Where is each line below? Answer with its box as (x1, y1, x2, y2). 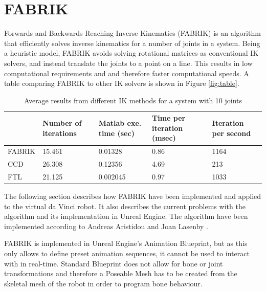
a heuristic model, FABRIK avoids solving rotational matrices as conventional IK (4, 48, 259, 58)
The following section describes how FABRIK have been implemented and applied (4, 191, 261, 201)
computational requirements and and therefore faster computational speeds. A (4, 68, 249, 78)
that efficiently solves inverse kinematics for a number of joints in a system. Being (4, 37, 260, 48)
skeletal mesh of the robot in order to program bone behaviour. (4, 278, 203, 288)
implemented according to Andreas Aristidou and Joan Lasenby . (4, 220, 208, 231)
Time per (152, 113, 186, 123)
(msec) (152, 132, 176, 143)
